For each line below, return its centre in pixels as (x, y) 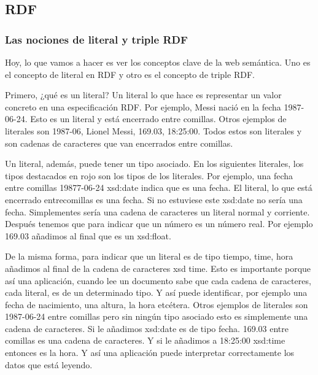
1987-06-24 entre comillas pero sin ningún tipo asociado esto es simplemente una (157, 316)
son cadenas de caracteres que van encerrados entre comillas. (119, 143)
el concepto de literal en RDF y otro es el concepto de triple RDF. (130, 74)
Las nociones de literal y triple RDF (96, 39)
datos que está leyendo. (49, 364)
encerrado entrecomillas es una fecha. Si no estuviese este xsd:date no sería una (154, 199)
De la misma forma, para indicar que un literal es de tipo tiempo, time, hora (149, 256)
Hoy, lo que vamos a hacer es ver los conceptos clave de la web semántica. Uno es (158, 62)
